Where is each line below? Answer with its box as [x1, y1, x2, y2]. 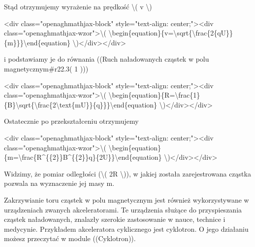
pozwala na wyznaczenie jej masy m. [4, 178, 115, 188]
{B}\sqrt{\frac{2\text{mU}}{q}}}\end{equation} [4, 99, 158, 109]
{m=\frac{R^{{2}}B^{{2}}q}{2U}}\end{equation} [4, 152, 162, 162]
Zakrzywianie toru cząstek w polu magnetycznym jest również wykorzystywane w [4, 194, 249, 205]
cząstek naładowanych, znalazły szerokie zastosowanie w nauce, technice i [4, 214, 225, 224]
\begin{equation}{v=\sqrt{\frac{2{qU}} [108, 28, 233, 38]
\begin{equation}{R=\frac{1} [108, 90, 200, 100]
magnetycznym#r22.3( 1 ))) [4, 63, 89, 73]
